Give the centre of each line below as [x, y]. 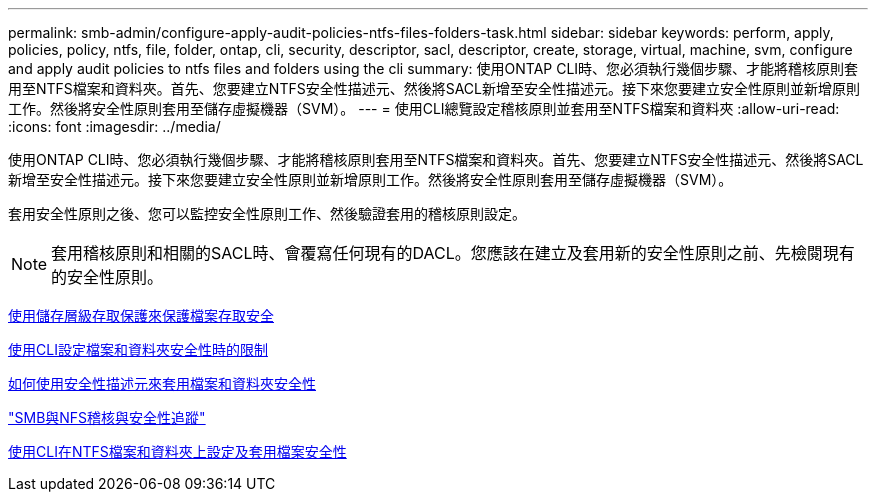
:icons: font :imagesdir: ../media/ [114, 126]
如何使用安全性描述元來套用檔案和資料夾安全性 [162, 383]
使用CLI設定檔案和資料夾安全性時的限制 [138, 349]
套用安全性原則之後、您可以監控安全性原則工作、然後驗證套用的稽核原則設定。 [267, 213]
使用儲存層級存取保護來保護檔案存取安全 [141, 315]
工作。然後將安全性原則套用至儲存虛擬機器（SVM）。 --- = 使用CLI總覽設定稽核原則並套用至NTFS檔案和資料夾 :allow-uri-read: [424, 108]
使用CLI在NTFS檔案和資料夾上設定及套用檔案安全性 [177, 451]
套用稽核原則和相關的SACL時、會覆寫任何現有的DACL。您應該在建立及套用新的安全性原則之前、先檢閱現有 [453, 253]
